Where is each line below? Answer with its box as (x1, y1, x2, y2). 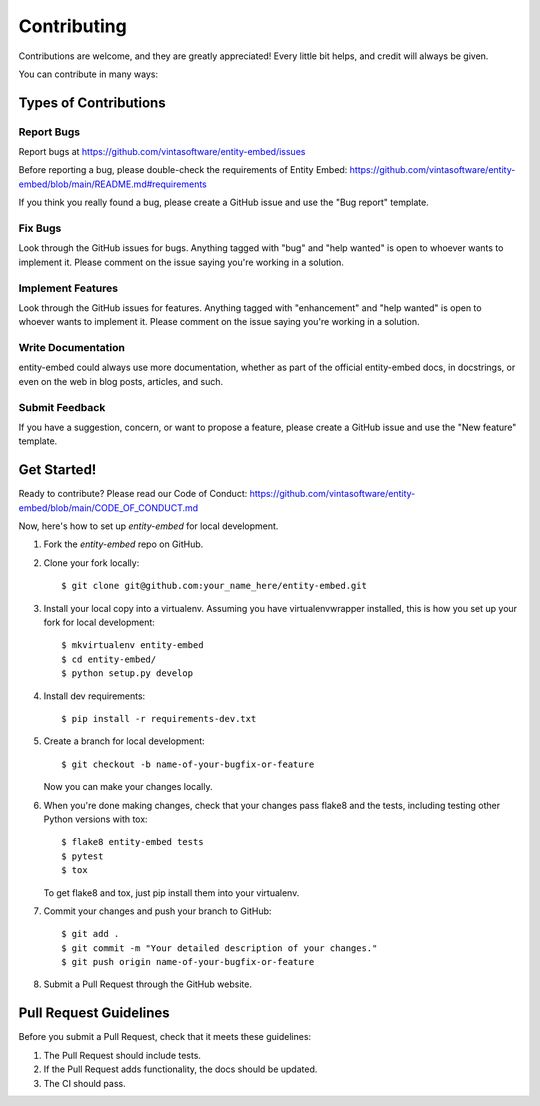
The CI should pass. (43, 1077, 126, 1089)
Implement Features (18, 281, 119, 295)
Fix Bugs (18, 221, 62, 235)
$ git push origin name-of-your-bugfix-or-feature (61, 956, 315, 968)
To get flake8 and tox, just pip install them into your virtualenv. (43, 886, 300, 899)
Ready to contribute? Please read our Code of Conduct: (18, 488, 248, 500)
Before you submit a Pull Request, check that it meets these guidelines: (18, 1031, 312, 1043)
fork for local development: (43, 616, 155, 629)
